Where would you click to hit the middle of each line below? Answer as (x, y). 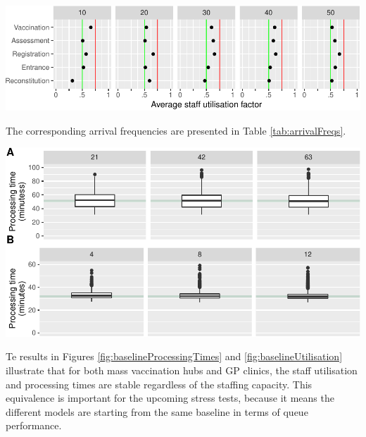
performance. (34, 425)
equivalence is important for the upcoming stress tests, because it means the (170, 398)
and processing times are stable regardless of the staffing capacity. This (159, 384)
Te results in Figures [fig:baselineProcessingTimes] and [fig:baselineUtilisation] (174, 356)
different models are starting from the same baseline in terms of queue (157, 411)
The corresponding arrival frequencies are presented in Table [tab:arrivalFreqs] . (176, 130)
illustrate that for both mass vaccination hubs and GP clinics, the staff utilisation (182, 370)
